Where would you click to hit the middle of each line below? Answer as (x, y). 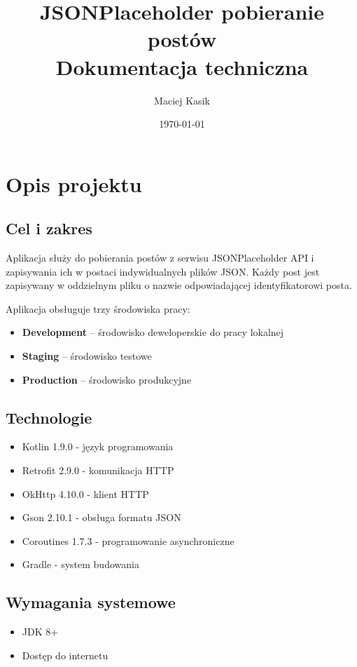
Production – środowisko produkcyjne (107, 379)
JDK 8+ (40, 632)
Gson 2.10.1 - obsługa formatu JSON (101, 517)
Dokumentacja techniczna (182, 66)
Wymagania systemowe (91, 602)
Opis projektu (74, 183)
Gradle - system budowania (80, 564)
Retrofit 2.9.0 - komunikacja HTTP (98, 470)
